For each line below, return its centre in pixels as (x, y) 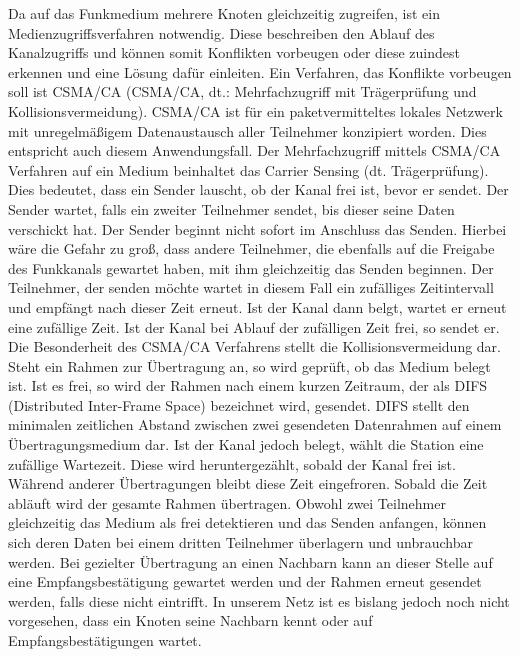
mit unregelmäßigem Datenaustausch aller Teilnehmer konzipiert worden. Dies (247, 130)
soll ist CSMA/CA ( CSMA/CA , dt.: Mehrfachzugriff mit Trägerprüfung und (242, 91)
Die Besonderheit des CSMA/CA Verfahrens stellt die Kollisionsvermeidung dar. (255, 346)
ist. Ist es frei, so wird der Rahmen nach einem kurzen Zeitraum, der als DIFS (248, 385)
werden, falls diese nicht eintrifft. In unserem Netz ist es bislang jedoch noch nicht (259, 600)
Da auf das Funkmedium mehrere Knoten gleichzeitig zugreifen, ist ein (224, 13)
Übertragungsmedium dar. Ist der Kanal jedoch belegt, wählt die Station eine (246, 444)
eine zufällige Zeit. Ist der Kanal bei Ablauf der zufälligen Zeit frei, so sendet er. (254, 326)
